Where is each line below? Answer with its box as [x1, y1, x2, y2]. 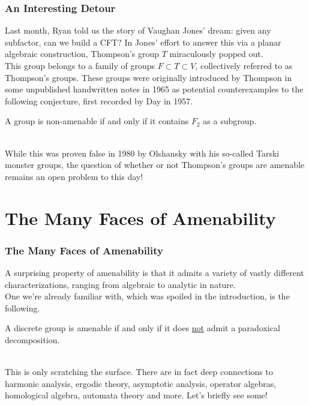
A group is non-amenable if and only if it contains [5, 115, 189, 127]
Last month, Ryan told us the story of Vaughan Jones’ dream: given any [5, 24, 271, 37]
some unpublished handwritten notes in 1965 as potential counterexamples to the [5, 83, 304, 95]
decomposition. [5, 333, 60, 346]
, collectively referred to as [195, 59, 293, 71]
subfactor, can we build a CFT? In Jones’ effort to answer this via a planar [5, 35, 281, 48]
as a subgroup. [203, 115, 257, 127]
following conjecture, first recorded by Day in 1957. [5, 94, 193, 107]
